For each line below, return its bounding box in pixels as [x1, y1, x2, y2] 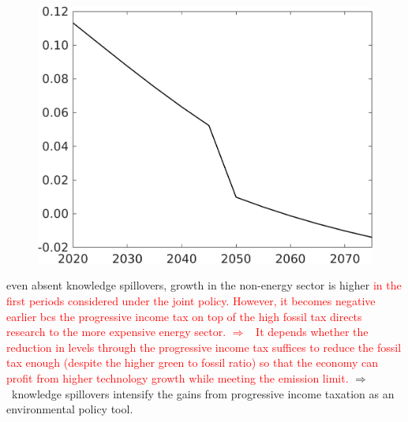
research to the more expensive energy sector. [6, 323, 226, 340]
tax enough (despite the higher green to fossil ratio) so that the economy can [6, 354, 378, 371]
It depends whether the [256, 323, 369, 340]
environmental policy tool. [6, 401, 133, 417]
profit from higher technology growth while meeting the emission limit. [6, 369, 349, 386]
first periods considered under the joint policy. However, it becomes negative [6, 292, 376, 308]
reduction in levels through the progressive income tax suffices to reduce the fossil [6, 338, 402, 355]
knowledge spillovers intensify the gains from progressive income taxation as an [11, 385, 395, 401]
